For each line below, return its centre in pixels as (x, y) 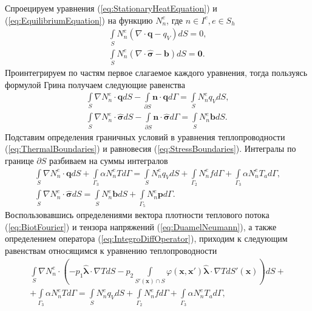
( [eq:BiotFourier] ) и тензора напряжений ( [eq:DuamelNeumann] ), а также (141, 226)
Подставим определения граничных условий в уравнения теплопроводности (145, 136)
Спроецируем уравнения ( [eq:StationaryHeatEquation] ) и (111, 8)
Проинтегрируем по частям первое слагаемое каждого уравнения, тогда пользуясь (156, 72)
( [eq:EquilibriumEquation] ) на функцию (79, 20)
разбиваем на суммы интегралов (109, 160)
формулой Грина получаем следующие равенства (95, 84)
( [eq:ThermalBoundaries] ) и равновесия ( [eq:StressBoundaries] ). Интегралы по (151, 149)
